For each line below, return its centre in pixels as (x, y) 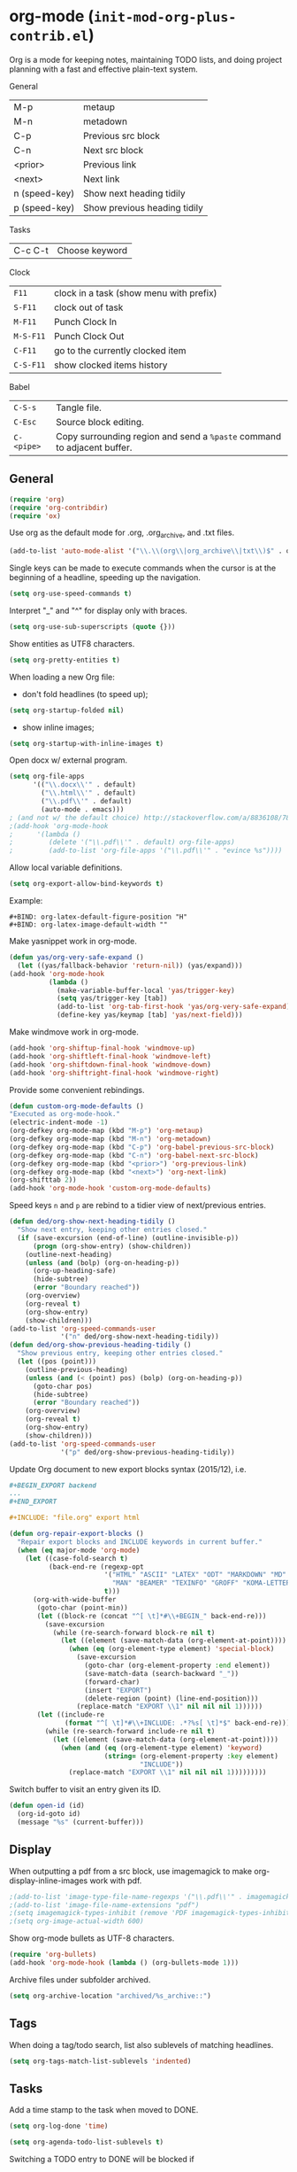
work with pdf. (116, 1881)
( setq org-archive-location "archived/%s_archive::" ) (110, 1996)
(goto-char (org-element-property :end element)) (178, 1666)
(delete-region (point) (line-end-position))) (171, 1698)
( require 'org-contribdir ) (59, 508)
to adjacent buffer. (94, 447)
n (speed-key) (44, 193)
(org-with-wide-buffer (74, 1600)
